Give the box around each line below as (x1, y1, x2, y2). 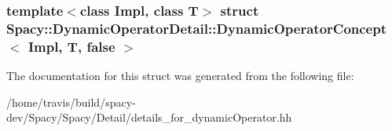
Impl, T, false (27, 36, 115, 56)
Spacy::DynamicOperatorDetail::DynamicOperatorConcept (6, 18, 387, 38)
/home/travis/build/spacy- (6, 93, 136, 110)
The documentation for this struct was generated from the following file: (6, 67, 354, 84)
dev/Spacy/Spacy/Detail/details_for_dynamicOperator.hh (6, 109, 292, 126)
